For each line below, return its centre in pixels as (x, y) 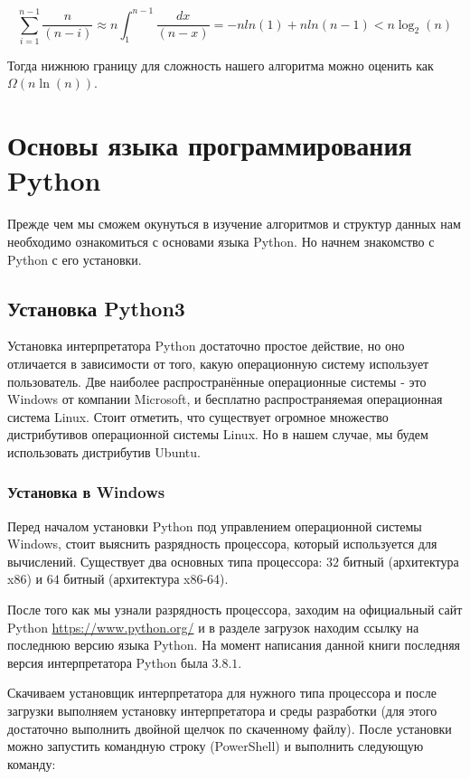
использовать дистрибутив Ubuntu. (104, 451)
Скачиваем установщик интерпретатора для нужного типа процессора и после (222, 693)
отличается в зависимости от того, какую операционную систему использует (218, 363)
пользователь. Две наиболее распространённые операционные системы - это (217, 381)
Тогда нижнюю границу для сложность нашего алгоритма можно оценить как (221, 65)
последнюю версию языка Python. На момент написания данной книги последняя (234, 645)
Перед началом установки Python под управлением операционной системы (215, 526)
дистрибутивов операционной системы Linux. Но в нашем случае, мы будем (218, 434)
